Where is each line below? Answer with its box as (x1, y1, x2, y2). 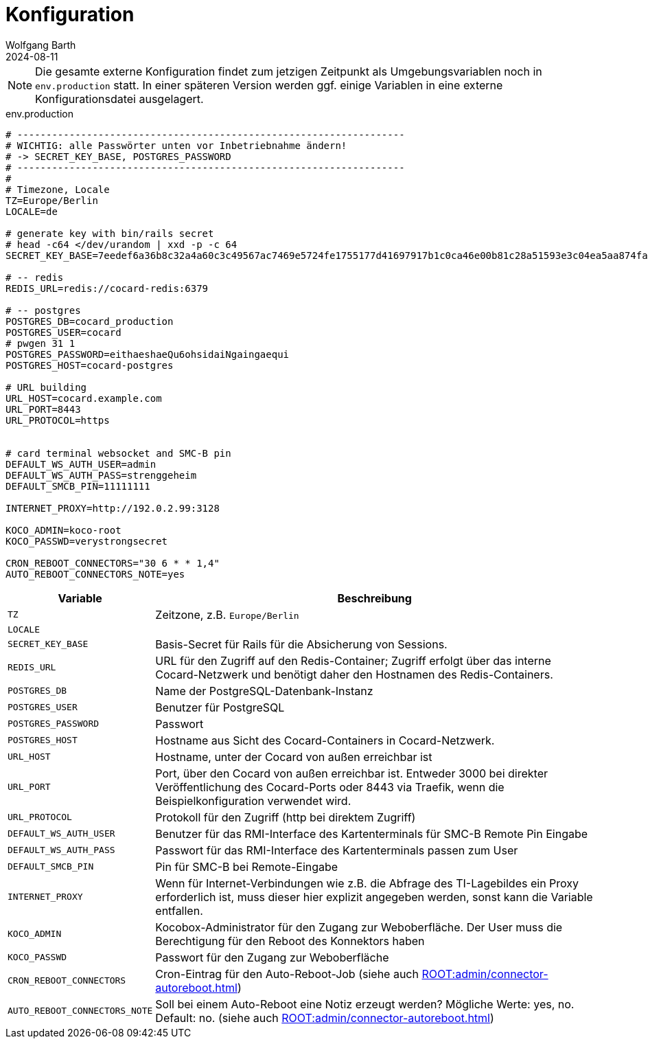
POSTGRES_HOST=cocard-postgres (5, 359, 174, 371)
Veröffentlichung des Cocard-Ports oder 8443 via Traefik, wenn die (155, 780, 505, 794)
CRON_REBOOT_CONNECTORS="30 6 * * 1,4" (5, 557, 220, 569)
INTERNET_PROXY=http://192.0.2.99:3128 (5, 502, 220, 514)
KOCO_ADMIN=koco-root (5, 524, 121, 536)
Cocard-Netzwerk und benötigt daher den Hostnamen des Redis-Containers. (155, 667, 553, 681)
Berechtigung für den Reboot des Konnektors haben (155, 933, 425, 948)
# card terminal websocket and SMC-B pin (5, 447, 231, 459)
